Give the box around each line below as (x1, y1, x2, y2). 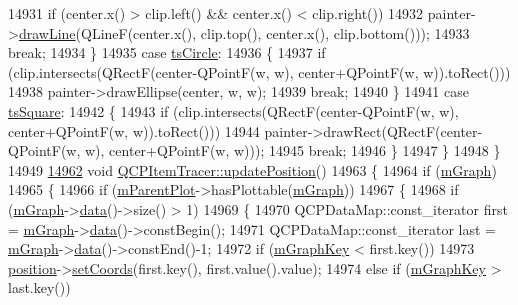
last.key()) (8, 277, 71, 298)
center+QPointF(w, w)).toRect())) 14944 (8, 120, 260, 141)
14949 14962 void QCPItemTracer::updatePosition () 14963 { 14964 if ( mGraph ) (8, 159, 497, 180)
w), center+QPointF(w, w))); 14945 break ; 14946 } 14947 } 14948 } (85, 140, 501, 161)
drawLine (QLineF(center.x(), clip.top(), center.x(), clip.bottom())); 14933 (18, 22, 470, 43)
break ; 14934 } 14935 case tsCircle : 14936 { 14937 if (8, 42, 326, 63)
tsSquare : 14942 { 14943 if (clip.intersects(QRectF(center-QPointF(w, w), (8, 100, 459, 121)
